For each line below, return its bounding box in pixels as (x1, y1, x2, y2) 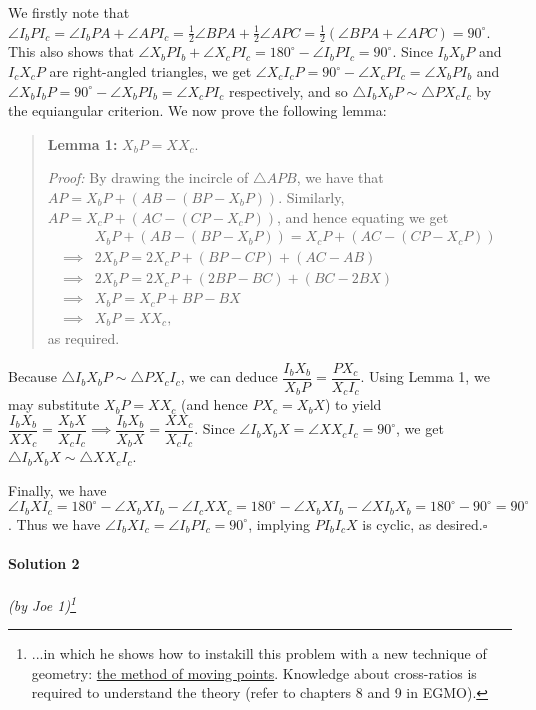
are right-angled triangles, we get (49, 61, 252, 82)
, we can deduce (180, 366, 278, 387)
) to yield (324, 394, 382, 415)
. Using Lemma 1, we (360, 366, 490, 387)
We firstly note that (8, 2, 130, 22)
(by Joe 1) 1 (8, 591, 77, 615)
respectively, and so (228, 80, 348, 101)
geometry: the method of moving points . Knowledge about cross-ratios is (31, 662, 477, 683)
